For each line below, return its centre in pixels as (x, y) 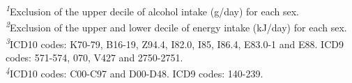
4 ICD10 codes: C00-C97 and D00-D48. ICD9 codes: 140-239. (135, 72)
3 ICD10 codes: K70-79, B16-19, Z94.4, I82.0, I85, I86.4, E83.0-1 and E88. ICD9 (175, 43)
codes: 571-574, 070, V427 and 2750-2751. (94, 57)
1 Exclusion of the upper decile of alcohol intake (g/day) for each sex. (152, 10)
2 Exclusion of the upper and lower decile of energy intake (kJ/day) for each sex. (176, 26)
